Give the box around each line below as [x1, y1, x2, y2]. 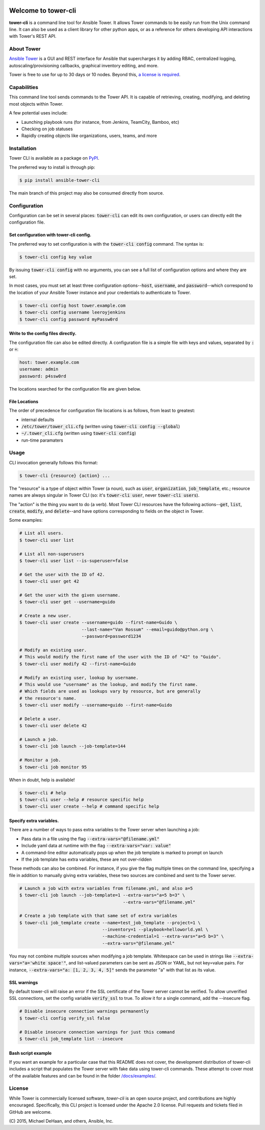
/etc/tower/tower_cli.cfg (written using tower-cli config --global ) [21, 423, 180, 429]
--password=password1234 [81, 634, 141, 639]
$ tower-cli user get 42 [19, 579, 79, 584]
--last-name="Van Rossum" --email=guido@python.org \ [81, 626, 213, 632]
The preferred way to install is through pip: [9, 164, 95, 170]
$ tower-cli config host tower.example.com [19, 303, 126, 308]
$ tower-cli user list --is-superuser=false [19, 558, 129, 564]
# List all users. [19, 531, 64, 536]
